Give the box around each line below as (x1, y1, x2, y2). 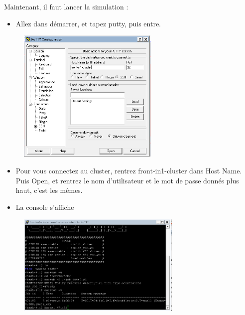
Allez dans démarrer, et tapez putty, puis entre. (15, 18, 161, 28)
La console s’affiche (15, 201, 74, 212)
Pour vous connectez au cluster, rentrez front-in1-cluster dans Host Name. (15, 165, 242, 176)
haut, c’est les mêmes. (15, 185, 83, 195)
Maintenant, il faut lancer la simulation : (4, 1, 128, 11)
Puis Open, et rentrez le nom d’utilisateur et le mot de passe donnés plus (15, 175, 239, 185)
